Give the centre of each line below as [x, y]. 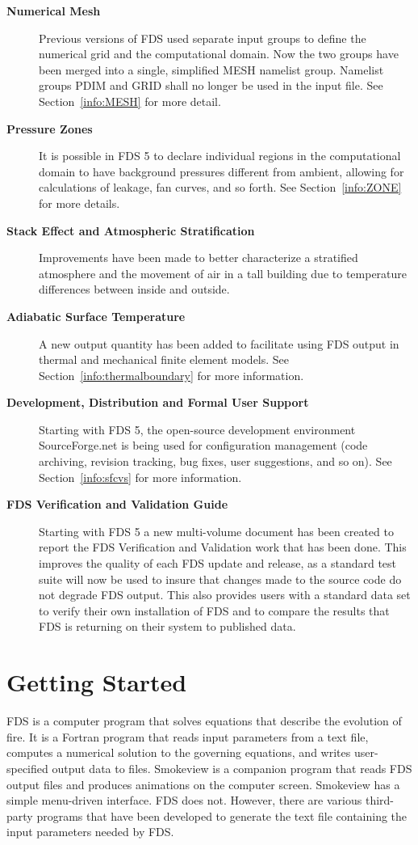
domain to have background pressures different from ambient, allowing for [222, 171]
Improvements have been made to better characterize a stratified [199, 258]
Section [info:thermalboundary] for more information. [171, 375]
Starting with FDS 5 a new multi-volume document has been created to [216, 531]
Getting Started [97, 682]
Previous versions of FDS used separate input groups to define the [203, 38]
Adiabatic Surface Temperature [96, 316]
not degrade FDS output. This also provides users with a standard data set [225, 595]
